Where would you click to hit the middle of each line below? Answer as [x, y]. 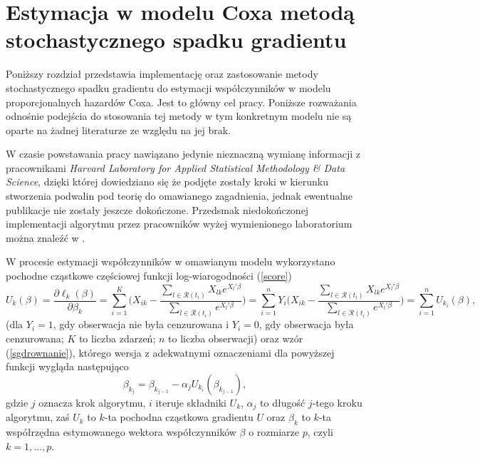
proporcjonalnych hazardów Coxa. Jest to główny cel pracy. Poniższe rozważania [181, 102]
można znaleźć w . [46, 237]
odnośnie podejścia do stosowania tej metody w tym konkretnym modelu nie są [179, 116]
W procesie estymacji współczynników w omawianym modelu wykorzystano [171, 261]
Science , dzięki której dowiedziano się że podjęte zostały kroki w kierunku [167, 182]
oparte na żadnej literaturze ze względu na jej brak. [118, 129]
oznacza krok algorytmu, [92, 402]
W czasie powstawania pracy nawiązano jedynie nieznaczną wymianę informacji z [183, 154]
